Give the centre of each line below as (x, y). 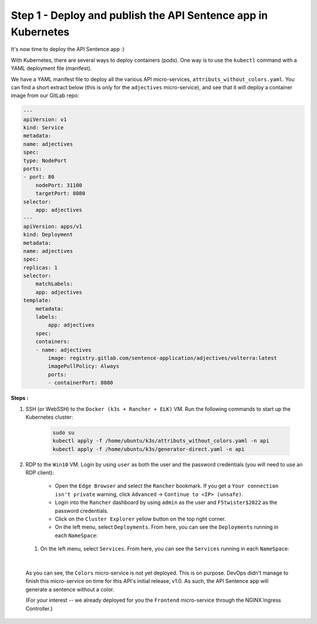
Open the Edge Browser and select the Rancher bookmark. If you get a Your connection (167, 486)
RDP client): (40, 473)
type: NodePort (45, 161)
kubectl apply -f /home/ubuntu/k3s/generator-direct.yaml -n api (149, 449)
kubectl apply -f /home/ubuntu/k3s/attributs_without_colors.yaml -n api (161, 441)
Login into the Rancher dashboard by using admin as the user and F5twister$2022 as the (166, 502)
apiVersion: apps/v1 (53, 226)
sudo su (63, 433)
